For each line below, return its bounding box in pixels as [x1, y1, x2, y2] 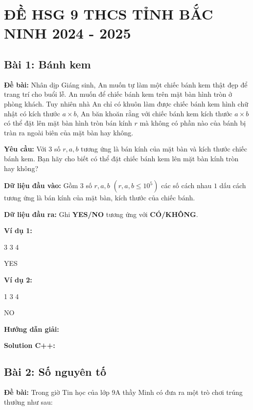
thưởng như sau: [4, 396, 53, 407]
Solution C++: [4, 340, 55, 350]
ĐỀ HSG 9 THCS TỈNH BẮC [4, 4, 213, 24]
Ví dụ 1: [4, 225, 32, 236]
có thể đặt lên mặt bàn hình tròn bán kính [4, 118, 132, 128]
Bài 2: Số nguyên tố [4, 364, 106, 379]
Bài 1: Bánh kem [4, 56, 91, 71]
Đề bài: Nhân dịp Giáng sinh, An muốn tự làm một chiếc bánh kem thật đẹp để [4, 79, 248, 89]
